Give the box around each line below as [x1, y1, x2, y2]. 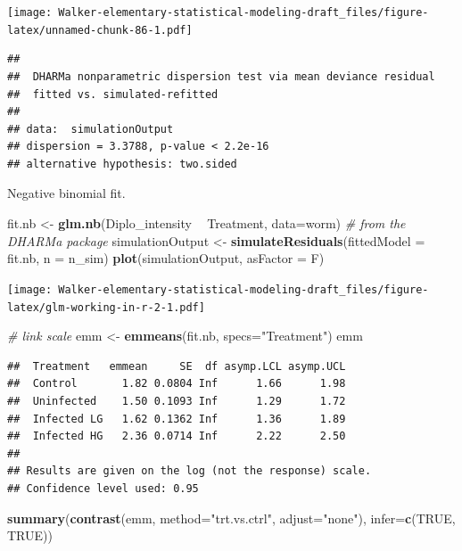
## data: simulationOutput [7, 122, 174, 136]
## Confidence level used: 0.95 [7, 481, 199, 495]
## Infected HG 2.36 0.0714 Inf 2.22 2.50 [7, 430, 346, 443]
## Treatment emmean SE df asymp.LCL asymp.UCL [7, 359, 346, 373]
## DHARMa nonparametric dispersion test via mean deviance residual [7, 70, 435, 83]
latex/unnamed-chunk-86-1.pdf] [7, 23, 193, 37]
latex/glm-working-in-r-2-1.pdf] [7, 300, 205, 314]
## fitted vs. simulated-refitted [7, 87, 219, 101]
